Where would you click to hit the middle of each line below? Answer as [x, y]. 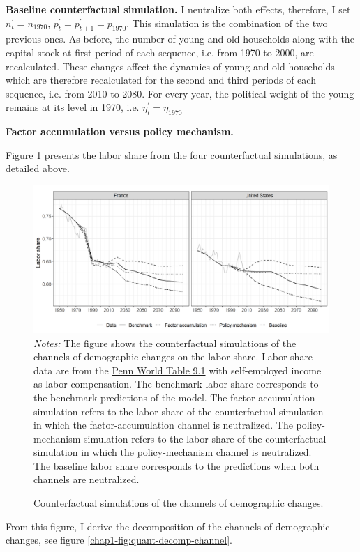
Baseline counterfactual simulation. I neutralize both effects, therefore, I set [178, 9]
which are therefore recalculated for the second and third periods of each [161, 80]
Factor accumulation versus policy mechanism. [120, 131]
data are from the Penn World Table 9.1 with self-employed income [178, 370]
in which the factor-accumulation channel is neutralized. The [163, 425]
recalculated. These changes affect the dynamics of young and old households [170, 66]
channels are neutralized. [87, 479]
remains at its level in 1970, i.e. [73, 107]
